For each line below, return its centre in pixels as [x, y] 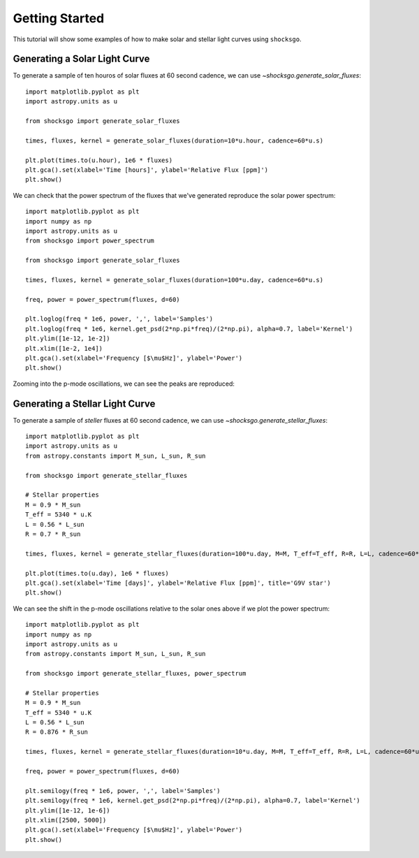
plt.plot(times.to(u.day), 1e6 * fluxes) [97, 573]
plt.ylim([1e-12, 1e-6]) [68, 810]
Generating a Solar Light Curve [81, 59]
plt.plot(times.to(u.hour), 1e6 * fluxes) [99, 160]
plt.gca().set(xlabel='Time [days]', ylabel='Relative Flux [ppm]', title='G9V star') [178, 583]
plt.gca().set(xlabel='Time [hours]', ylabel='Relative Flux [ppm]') [147, 170]
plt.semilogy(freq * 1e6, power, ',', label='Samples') [123, 791]
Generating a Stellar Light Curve [84, 403]
